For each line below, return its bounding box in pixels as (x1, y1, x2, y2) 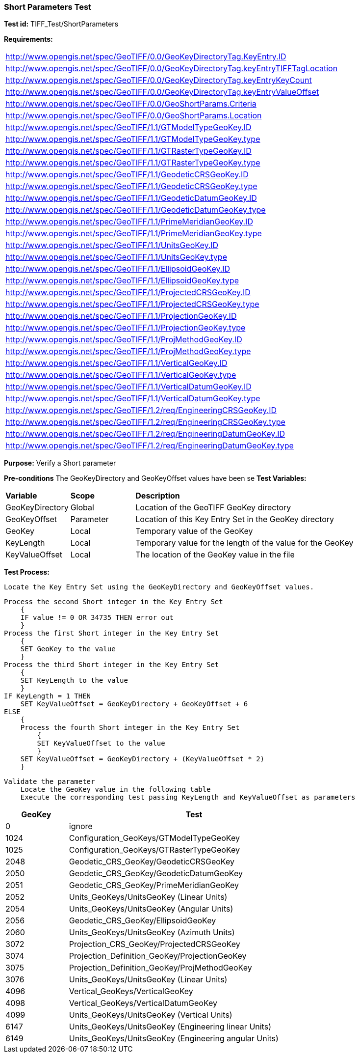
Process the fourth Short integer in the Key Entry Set (20, 723, 240, 732)
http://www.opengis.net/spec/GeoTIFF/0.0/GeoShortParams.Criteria (5, 99, 256, 109)
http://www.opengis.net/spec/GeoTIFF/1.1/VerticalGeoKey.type (5, 370, 236, 380)
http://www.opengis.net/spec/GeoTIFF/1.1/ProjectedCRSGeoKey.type (5, 299, 259, 309)
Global (70, 502, 94, 513)
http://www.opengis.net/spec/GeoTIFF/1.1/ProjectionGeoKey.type (5, 323, 246, 333)
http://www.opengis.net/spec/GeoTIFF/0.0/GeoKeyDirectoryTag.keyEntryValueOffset (5, 87, 319, 97)
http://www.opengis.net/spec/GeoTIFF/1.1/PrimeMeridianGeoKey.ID (5, 217, 253, 227)
